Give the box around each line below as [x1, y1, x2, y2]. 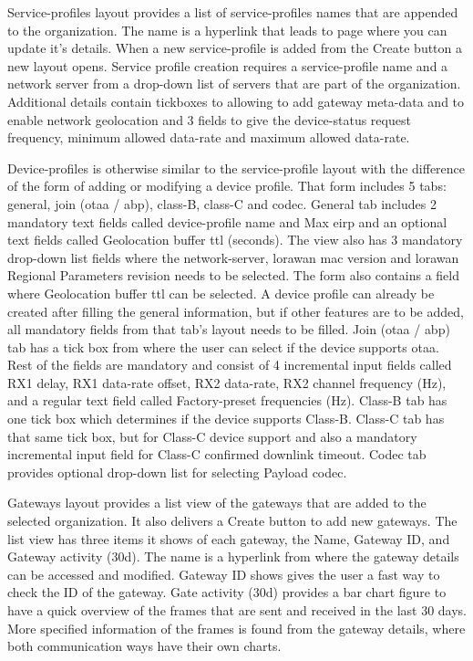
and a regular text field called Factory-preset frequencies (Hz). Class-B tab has [7, 391, 447, 410]
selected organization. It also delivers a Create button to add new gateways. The [7, 511, 458, 530]
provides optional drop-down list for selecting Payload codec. [7, 462, 347, 481]
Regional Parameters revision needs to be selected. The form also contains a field [7, 266, 460, 285]
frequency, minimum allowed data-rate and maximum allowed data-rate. [7, 128, 410, 147]
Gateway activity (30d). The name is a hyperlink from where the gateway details [7, 547, 459, 566]
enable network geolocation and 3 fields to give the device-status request [7, 110, 411, 129]
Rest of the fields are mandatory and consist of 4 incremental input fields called [7, 355, 452, 374]
